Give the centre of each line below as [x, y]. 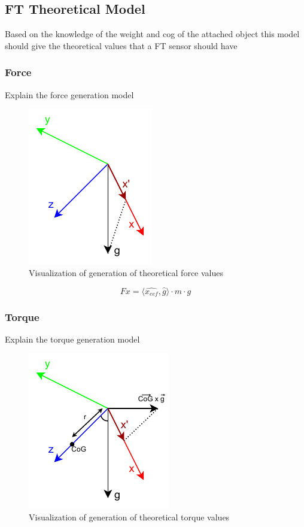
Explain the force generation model [69, 94]
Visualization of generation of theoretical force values [126, 272]
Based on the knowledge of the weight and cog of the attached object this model [152, 34]
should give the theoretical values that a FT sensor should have [121, 45]
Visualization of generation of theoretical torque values [129, 517]
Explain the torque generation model [72, 339]
